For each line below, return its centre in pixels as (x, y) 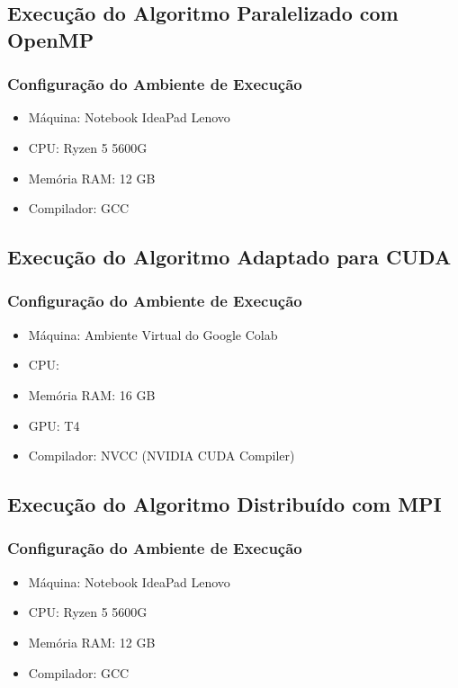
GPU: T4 (54, 425)
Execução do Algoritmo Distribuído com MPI (225, 504)
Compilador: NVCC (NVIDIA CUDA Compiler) (162, 456)
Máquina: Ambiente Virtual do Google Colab (153, 334)
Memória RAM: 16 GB (92, 394)
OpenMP (51, 39)
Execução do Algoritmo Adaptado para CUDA (229, 257)
